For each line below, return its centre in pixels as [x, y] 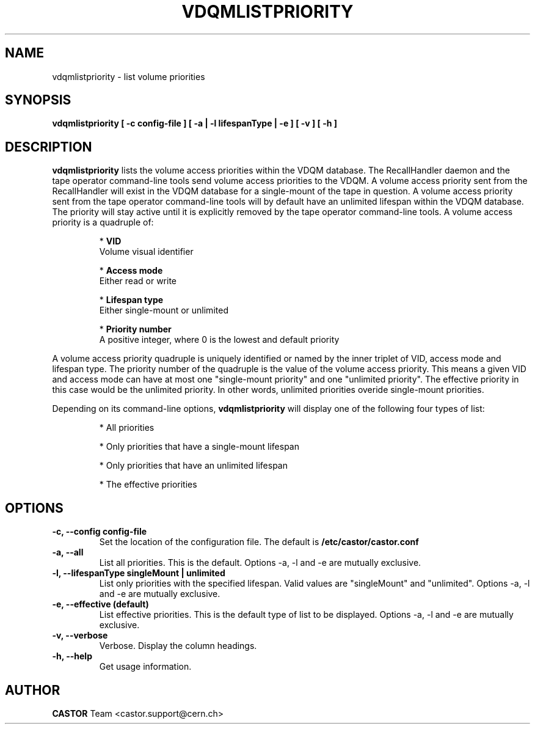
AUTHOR [33, 690]
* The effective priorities [148, 485]
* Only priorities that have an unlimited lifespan [193, 466]
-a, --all [68, 552]
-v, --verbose [80, 636]
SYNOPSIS [38, 100]
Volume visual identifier [146, 252]
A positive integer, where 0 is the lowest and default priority [219, 340]
